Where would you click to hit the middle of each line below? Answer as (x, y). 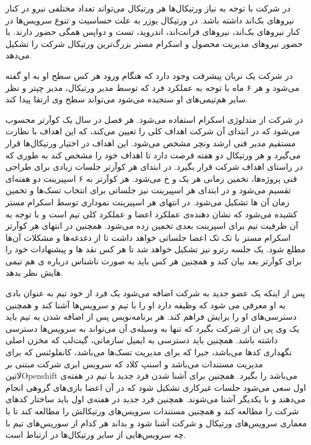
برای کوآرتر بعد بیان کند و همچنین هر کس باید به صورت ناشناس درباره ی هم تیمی (154, 260)
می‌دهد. (19, 55)
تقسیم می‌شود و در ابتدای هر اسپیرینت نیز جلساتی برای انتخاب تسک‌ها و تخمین (148, 190)
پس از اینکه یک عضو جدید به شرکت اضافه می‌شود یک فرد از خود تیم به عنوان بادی (155, 293)
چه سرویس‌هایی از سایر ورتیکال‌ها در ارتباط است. (96, 434)
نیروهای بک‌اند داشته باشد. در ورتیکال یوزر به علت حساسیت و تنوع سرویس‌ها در (150, 20)
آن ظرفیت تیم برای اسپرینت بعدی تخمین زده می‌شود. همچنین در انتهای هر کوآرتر (152, 226)
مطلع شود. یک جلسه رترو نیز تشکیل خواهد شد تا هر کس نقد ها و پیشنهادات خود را (155, 249)
